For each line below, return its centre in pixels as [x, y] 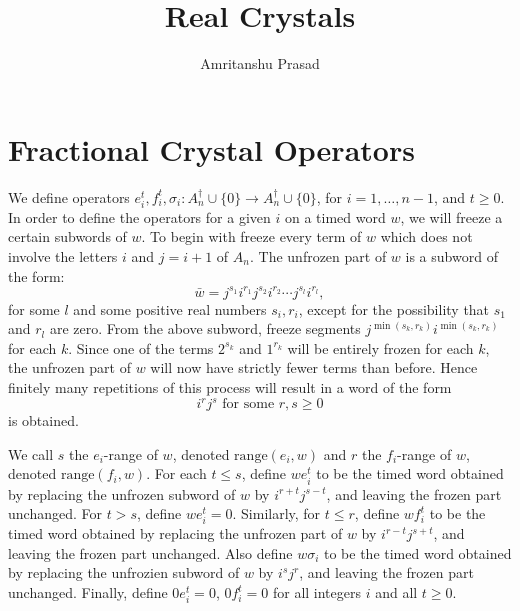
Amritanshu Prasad [260, 63]
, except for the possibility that [394, 308]
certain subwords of [67, 236]
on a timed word [335, 216]
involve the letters [63, 256]
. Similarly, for [276, 513]
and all [396, 592]
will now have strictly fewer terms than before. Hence [314, 367]
